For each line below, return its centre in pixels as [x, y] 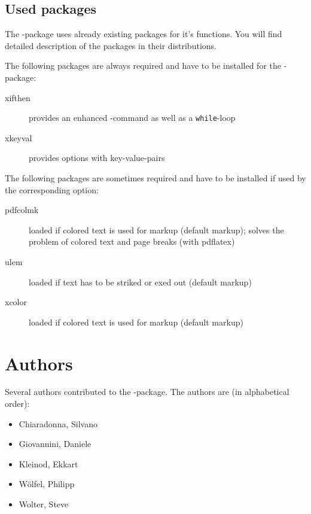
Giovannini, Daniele [55, 444]
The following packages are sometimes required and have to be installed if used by [155, 178]
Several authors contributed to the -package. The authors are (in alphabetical [147, 392]
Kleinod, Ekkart [48, 463]
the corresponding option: [52, 189]
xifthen [18, 97]
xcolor [16, 302]
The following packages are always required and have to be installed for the [143, 66]
